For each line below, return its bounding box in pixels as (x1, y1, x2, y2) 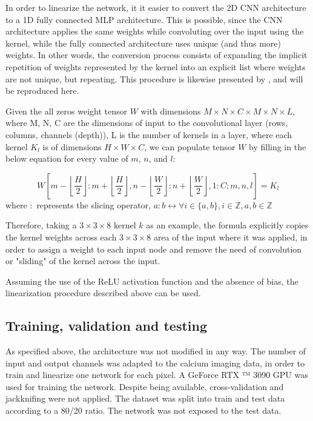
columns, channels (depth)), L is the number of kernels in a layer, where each (5, 128, 292, 141)
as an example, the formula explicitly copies (146, 219, 309, 231)
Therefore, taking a (5, 219, 77, 231)
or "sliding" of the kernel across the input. (5, 254, 160, 267)
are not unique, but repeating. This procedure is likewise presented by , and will (5, 72, 303, 85)
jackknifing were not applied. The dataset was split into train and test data (5, 392, 285, 405)
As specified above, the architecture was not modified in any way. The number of (5, 345, 306, 357)
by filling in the (249, 140, 306, 153)
